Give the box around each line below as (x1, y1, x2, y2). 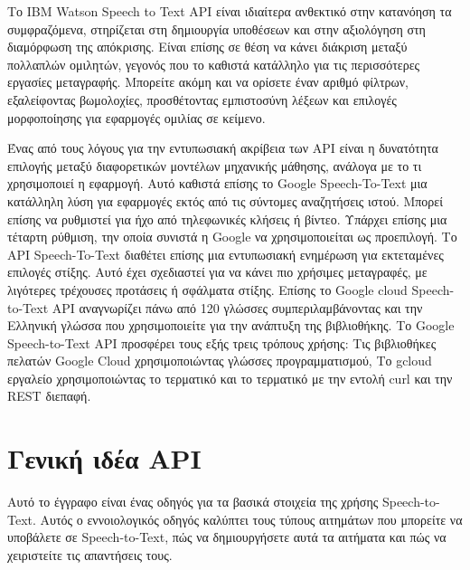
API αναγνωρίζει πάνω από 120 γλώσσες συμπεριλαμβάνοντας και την (52, 298, 423, 317)
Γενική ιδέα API (7, 440, 202, 477)
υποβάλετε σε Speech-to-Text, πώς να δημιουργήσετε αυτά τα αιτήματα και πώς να (7, 527, 446, 546)
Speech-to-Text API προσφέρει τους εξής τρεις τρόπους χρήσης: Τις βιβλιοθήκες (7, 333, 437, 352)
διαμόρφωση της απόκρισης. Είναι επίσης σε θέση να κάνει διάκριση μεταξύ (7, 37, 408, 56)
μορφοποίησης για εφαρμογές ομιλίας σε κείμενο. (7, 108, 266, 127)
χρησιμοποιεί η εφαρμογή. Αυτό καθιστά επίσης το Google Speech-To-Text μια (7, 174, 428, 193)
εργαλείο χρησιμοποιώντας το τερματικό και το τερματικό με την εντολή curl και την (7, 368, 453, 387)
